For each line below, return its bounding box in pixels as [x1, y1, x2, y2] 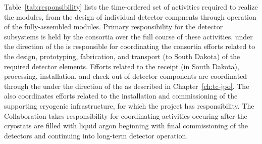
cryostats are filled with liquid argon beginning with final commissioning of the [4, 120, 248, 131]
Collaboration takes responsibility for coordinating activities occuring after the [4, 110, 247, 121]
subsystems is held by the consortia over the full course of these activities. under [4, 31, 253, 41]
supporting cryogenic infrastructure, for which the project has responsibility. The [4, 100, 254, 111]
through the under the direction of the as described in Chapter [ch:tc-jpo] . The [4, 80, 249, 91]
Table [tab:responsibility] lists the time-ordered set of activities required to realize [4, 2, 258, 12]
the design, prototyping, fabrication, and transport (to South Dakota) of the [4, 51, 240, 61]
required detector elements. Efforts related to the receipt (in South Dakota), [4, 61, 239, 71]
